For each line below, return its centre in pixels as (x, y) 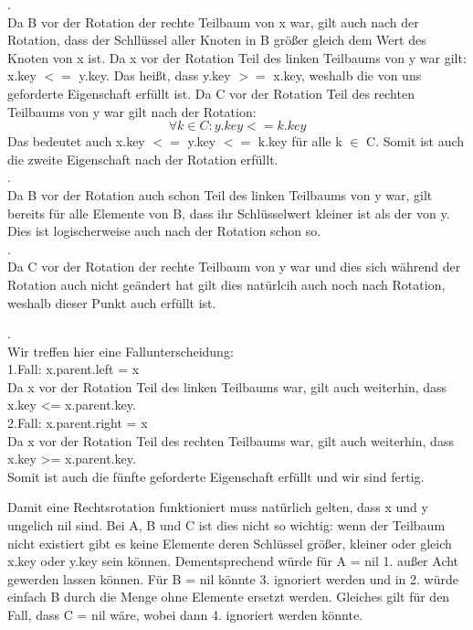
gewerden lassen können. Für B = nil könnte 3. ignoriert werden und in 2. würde (233, 578)
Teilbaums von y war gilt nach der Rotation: (132, 111)
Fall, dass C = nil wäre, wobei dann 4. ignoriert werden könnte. (185, 614)
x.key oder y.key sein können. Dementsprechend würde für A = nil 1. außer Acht (233, 561)
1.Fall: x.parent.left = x (74, 369)
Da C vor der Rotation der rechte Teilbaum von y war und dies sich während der (234, 267)
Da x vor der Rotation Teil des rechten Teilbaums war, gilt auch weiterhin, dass (231, 440)
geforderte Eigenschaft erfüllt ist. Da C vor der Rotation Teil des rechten (211, 93)
